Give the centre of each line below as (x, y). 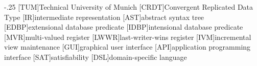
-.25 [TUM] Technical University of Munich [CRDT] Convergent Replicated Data (129, 7)
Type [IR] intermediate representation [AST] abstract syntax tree (104, 17)
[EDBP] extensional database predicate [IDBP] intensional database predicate (124, 27)
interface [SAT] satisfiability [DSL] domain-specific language (96, 57)
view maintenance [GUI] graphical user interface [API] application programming (127, 47)
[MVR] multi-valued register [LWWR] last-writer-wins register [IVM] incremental (128, 37)
